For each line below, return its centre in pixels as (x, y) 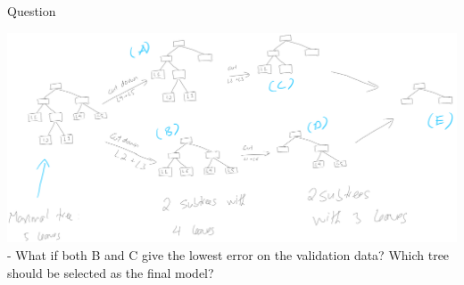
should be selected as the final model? (111, 272)
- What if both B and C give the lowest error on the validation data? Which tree (228, 254)
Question (32, 11)
